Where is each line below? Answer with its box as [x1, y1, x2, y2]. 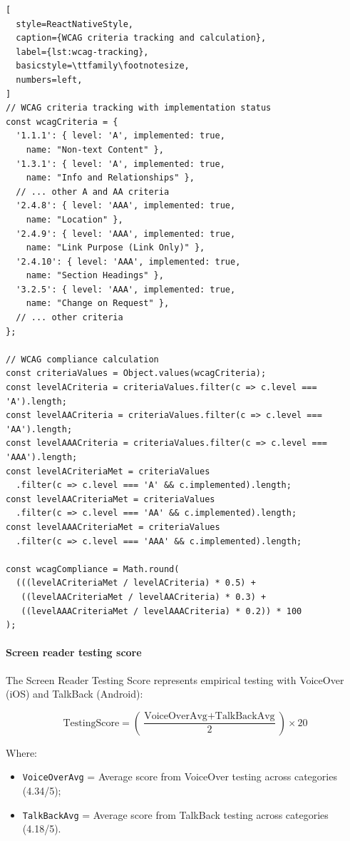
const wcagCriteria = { [6, 116, 118, 127]
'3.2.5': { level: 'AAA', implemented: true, [16, 284, 236, 295]
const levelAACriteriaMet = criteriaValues [6, 494, 215, 504]
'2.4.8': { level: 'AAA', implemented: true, [16, 200, 236, 211]
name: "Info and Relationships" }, [26, 173, 195, 183]
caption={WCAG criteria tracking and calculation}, [16, 33, 267, 44]
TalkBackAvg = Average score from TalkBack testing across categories [22, 807, 329, 822]
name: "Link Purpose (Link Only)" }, [26, 243, 205, 253]
